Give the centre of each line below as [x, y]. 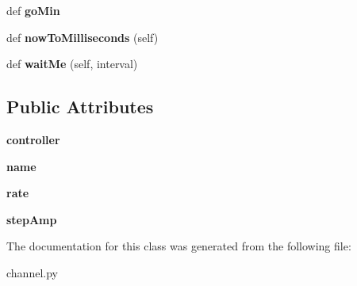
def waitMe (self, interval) [72, 64]
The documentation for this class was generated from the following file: [179, 246]
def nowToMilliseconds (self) [83, 37]
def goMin [33, 10]
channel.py [32, 272]
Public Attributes [80, 107]
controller [33, 139]
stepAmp [32, 219]
